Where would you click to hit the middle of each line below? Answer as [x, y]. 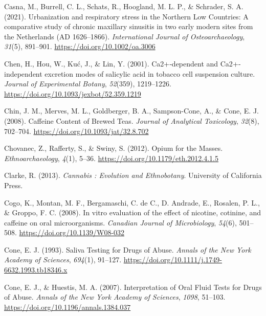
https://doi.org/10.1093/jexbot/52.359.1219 [73, 93]
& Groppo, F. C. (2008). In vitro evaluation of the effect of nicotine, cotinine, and [133, 212]
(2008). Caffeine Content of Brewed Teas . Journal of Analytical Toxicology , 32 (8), [132, 120]
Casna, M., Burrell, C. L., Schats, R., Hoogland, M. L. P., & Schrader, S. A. [124, 6]
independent [23, 73]
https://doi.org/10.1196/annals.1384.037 [68, 307]
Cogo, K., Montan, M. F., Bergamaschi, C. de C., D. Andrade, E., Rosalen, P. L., [132, 202]
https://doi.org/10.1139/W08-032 [72, 232]
